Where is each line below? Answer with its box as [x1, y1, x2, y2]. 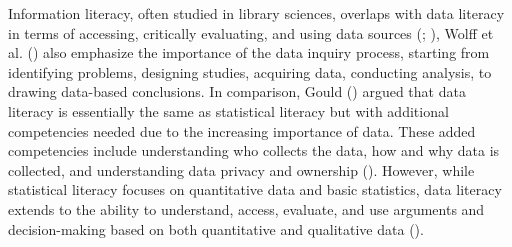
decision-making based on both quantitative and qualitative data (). [8, 218, 424, 239]
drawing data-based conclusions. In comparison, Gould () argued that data [8, 81, 466, 102]
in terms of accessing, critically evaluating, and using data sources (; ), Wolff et [8, 22, 494, 43]
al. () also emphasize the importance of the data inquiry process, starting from [8, 42, 490, 63]
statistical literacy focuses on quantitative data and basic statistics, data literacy [8, 179, 502, 200]
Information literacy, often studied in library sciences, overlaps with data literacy [8, 3, 505, 23]
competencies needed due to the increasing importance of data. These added [8, 120, 476, 141]
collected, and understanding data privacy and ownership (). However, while [8, 159, 475, 180]
